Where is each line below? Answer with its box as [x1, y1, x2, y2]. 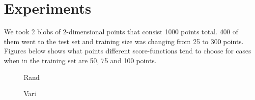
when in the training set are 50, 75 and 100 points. [4, 55, 157, 65]
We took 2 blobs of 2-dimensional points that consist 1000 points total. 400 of [4, 26, 238, 37]
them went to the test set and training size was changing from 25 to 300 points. [4, 36, 244, 46]
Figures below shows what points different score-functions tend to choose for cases [4, 46, 251, 56]
